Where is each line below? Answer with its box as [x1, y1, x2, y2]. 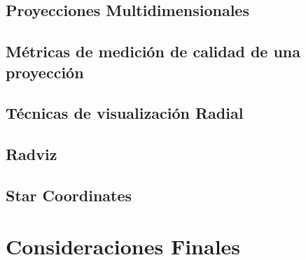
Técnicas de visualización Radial [6, 102, 244, 124]
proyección [6, 61, 84, 82]
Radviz [6, 143, 57, 165]
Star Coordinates [6, 184, 132, 205]
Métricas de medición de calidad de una [6, 41, 301, 62]
